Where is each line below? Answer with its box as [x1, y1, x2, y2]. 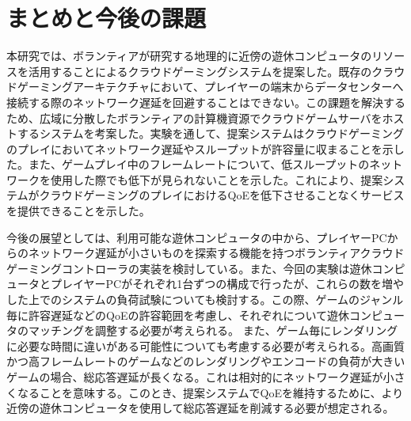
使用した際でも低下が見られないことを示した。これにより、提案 [50, 171, 383, 188]
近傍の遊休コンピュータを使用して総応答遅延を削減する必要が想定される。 [6, 400, 394, 416]
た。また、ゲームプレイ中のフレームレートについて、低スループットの [6, 156, 370, 173]
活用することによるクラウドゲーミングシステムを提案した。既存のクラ [28, 63, 394, 79]
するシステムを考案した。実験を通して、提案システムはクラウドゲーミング [17, 125, 405, 142]
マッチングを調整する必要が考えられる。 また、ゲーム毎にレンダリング [28, 322, 398, 339]
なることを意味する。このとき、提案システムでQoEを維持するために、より [17, 384, 404, 400]
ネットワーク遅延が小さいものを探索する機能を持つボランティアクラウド [28, 245, 405, 261]
